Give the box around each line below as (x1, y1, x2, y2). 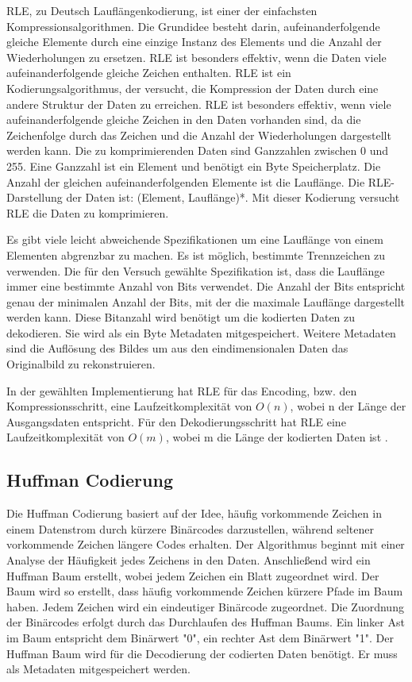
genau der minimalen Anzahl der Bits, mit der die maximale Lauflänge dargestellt (6, 293, 405, 310)
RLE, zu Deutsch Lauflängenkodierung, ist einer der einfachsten (6, 2, 318, 18)
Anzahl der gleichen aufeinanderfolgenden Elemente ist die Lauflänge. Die (6, 173, 365, 190)
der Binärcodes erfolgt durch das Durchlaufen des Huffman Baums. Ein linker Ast (6, 614, 405, 630)
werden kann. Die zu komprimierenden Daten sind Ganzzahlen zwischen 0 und (6, 142, 389, 159)
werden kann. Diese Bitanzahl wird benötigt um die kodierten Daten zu (6, 309, 356, 326)
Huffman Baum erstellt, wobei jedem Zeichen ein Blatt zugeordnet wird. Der (6, 567, 379, 584)
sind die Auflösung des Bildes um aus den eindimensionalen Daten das (6, 340, 348, 356)
